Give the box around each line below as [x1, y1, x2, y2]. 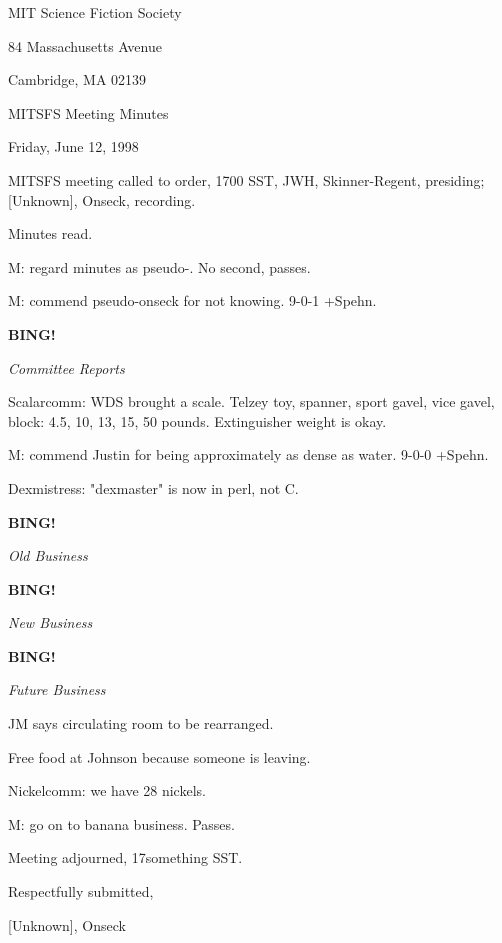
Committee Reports [8, 357, 125, 378]
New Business [8, 612, 93, 633]
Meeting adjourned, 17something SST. [8, 847, 243, 868]
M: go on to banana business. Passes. [8, 813, 235, 834]
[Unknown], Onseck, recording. [8, 189, 196, 210]
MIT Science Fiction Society [8, 2, 182, 22]
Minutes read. [8, 223, 93, 244]
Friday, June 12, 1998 [8, 136, 139, 157]
